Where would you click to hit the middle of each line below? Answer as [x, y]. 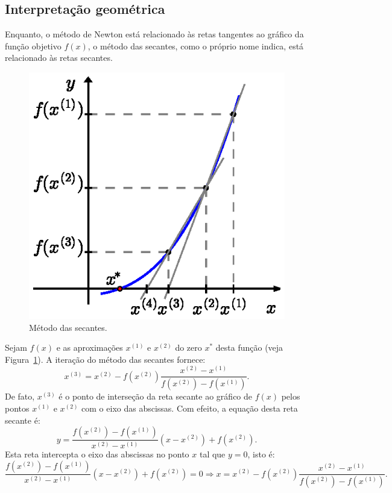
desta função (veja [249, 347]
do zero [188, 347]
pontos [17, 408]
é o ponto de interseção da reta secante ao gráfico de [156, 396]
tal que [212, 454]
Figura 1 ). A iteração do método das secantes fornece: [105, 359]
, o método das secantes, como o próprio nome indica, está [196, 46]
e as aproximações [90, 347]
